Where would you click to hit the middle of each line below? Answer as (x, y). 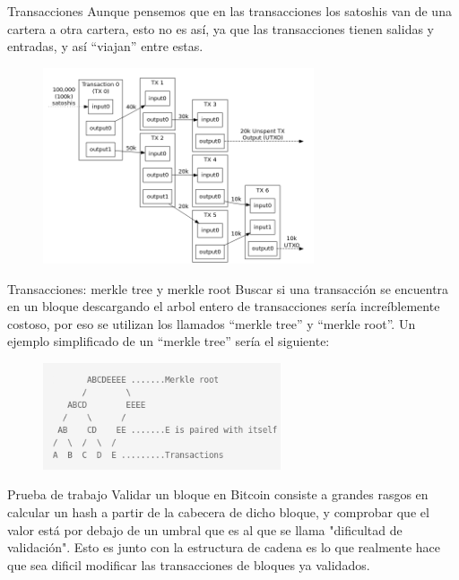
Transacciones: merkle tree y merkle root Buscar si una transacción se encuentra (228, 288)
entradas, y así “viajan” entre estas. (105, 46)
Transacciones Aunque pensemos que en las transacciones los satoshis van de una (229, 11)
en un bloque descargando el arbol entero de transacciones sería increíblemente (224, 306)
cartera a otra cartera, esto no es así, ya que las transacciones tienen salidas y (221, 28)
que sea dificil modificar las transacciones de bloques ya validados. (189, 564)
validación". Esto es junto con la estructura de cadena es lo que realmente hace (224, 547)
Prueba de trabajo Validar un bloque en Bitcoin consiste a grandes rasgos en (218, 494)
